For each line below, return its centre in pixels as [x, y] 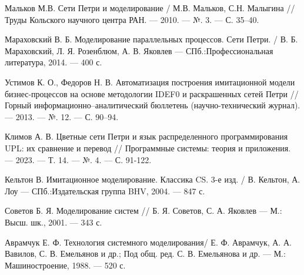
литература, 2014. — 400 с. [54, 62]
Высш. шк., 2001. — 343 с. [54, 222]
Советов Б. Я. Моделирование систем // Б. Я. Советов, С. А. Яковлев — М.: [143, 211]
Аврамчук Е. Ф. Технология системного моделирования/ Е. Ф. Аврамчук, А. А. [148, 242]
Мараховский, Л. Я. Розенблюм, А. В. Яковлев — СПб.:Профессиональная [139, 50]
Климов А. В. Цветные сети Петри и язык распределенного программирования [146, 136]
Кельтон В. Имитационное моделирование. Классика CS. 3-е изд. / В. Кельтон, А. [153, 179]
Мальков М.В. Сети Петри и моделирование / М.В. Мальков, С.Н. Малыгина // [150, 8]
